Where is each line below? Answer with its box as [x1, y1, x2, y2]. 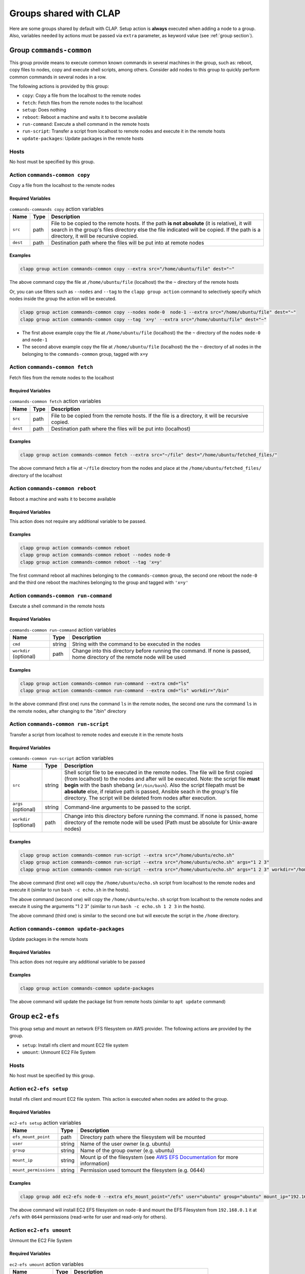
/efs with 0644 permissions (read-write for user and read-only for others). [9, 1213, 167, 1220]
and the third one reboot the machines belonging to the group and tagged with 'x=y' [9, 579, 189, 586]
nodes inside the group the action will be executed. [9, 296, 117, 302]
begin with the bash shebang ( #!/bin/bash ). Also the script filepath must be [64, 782, 245, 789]
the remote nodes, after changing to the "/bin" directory [9, 708, 127, 714]
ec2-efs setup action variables [9, 1119, 81, 1126]
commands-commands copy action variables [9, 205, 104, 213]
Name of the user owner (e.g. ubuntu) [80, 1140, 171, 1147]
